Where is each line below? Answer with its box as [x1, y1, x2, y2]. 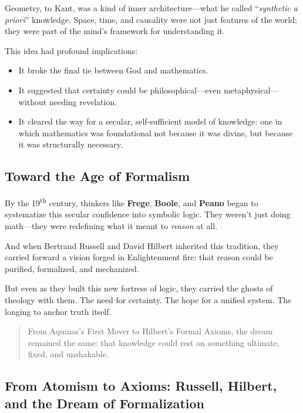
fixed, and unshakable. [28, 348, 109, 360]
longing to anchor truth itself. [5, 305, 112, 317]
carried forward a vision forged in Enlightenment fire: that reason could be [5, 251, 273, 263]
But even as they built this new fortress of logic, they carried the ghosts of [5, 282, 273, 294]
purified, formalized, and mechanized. [5, 262, 139, 274]
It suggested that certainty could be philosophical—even [18, 83, 221, 96]
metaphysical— [223, 83, 279, 96]
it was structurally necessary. [18, 138, 123, 150]
